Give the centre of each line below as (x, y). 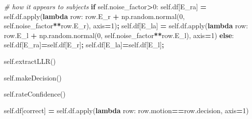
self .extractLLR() (30, 61)
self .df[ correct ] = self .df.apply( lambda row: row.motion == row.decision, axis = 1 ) (126, 110)
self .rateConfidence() (35, 94)
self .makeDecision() (33, 77)
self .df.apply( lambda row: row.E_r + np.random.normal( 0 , (94, 16)
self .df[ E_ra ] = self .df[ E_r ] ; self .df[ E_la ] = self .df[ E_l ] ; (84, 45)
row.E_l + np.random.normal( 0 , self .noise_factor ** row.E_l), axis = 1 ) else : (119, 35)
